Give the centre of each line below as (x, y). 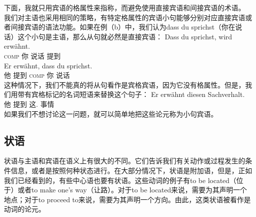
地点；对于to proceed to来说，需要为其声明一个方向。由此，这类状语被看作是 (128, 199)
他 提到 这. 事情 (29, 104)
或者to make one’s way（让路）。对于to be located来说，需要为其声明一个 (132, 190)
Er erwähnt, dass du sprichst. (48, 65)
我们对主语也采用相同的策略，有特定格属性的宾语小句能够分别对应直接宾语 (125, 17)
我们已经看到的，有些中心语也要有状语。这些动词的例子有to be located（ (120, 180)
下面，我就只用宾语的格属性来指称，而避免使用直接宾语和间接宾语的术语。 (125, 7)
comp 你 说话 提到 (32, 55)
